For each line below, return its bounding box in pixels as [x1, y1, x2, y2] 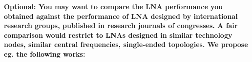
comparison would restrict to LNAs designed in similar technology [4, 30, 232, 40]
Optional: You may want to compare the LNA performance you [4, 1, 223, 11]
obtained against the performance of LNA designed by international [4, 11, 238, 21]
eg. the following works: [4, 48, 85, 59]
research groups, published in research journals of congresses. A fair [4, 20, 238, 31]
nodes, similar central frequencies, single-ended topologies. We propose [4, 39, 248, 49]
